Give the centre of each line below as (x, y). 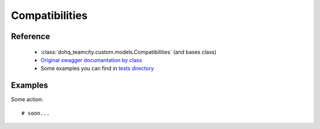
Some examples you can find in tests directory (97, 69)
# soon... (36, 113)
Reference (31, 36)
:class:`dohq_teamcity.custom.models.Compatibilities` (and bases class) (129, 52)
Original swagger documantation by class (91, 60)
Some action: (27, 99)
